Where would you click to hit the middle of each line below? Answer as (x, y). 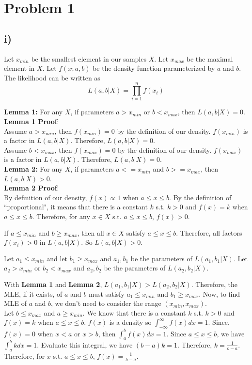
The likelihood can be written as (52, 77)
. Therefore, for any (61, 216)
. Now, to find (220, 294)
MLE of (16, 303)
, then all (91, 232)
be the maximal (210, 58)
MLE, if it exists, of (33, 294)
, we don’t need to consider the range (106, 303)
